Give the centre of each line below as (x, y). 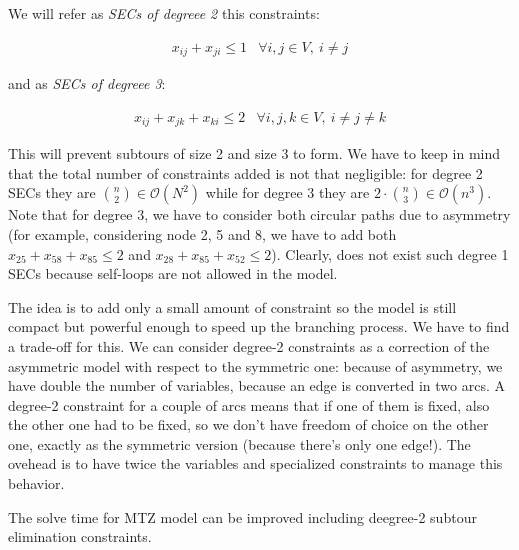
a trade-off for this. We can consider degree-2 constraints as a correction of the (249, 345)
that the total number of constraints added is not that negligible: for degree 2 (245, 172)
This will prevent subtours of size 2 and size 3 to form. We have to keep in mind (254, 153)
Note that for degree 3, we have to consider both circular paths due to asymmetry (259, 214)
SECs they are (52, 192)
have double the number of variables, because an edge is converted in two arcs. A (257, 385)
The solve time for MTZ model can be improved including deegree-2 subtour (242, 516)
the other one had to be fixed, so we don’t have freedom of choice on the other (248, 424)
